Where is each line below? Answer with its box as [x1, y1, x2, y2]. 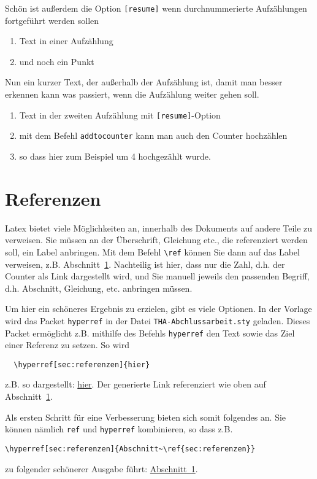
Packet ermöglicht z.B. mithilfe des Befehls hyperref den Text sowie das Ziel [5, 326, 295, 339]
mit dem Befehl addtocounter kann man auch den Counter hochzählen [19, 129, 288, 142]
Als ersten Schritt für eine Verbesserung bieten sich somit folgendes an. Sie [5, 410, 286, 423]
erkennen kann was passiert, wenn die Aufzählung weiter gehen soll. [5, 88, 259, 101]
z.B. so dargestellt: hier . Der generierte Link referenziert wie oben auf [5, 378, 266, 391]
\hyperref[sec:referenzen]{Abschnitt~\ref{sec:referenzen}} [5, 444, 256, 453]
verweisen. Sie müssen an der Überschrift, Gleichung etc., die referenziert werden [5, 233, 308, 246]
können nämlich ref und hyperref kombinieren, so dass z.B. [5, 423, 233, 435]
